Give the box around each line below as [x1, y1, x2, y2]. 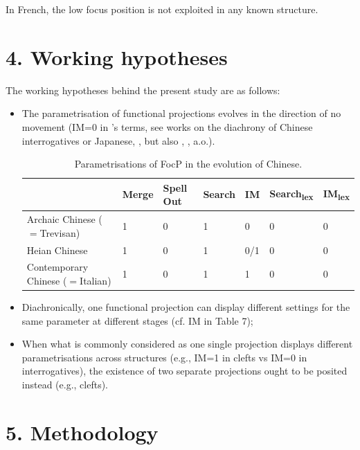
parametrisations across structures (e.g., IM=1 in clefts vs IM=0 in [21, 350, 307, 364]
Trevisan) [39, 225, 80, 240]
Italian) [80, 273, 111, 287]
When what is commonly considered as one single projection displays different [21, 336, 353, 351]
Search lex [269, 186, 314, 203]
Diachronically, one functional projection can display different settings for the [21, 300, 350, 314]
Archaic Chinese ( [26, 212, 102, 226]
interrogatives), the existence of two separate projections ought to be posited [21, 363, 348, 378]
